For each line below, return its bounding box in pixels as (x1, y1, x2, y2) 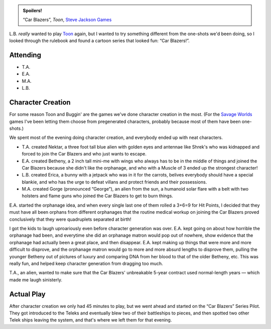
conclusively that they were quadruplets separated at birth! (9, 216, 131, 222)
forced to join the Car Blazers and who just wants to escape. (22, 151, 147, 157)
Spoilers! (23, 8, 42, 14)
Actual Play (9, 290, 46, 298)
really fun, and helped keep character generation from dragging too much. (9, 260, 163, 266)
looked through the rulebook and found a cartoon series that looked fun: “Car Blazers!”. (9, 38, 190, 44)
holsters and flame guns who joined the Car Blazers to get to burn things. (22, 193, 173, 199)
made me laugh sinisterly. (9, 276, 63, 283)
